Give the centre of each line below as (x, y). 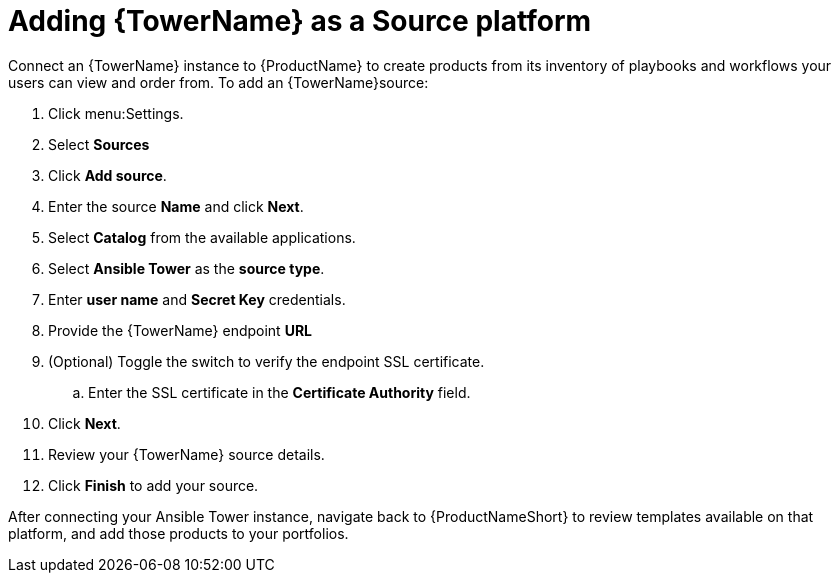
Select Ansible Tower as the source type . (186, 268)
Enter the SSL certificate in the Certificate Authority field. (279, 392)
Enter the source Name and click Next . (176, 206)
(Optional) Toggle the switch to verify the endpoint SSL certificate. (266, 361)
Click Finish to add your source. (153, 485)
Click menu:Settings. (116, 113)
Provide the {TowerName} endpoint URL (180, 330)
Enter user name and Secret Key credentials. (197, 299)
